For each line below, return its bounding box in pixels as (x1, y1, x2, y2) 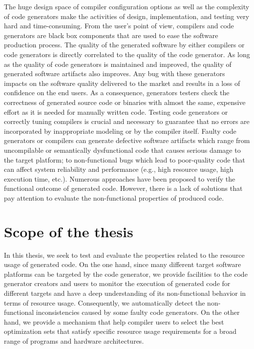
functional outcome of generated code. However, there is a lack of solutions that (4, 183, 243, 193)
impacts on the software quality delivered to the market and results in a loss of (4, 78, 240, 88)
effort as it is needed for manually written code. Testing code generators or (4, 106, 228, 117)
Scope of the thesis (4, 221, 133, 241)
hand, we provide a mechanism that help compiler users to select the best (4, 316, 224, 327)
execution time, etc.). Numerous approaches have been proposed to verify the (4, 173, 235, 184)
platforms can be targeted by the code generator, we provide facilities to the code (4, 268, 248, 279)
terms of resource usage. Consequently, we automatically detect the (4, 297, 205, 308)
